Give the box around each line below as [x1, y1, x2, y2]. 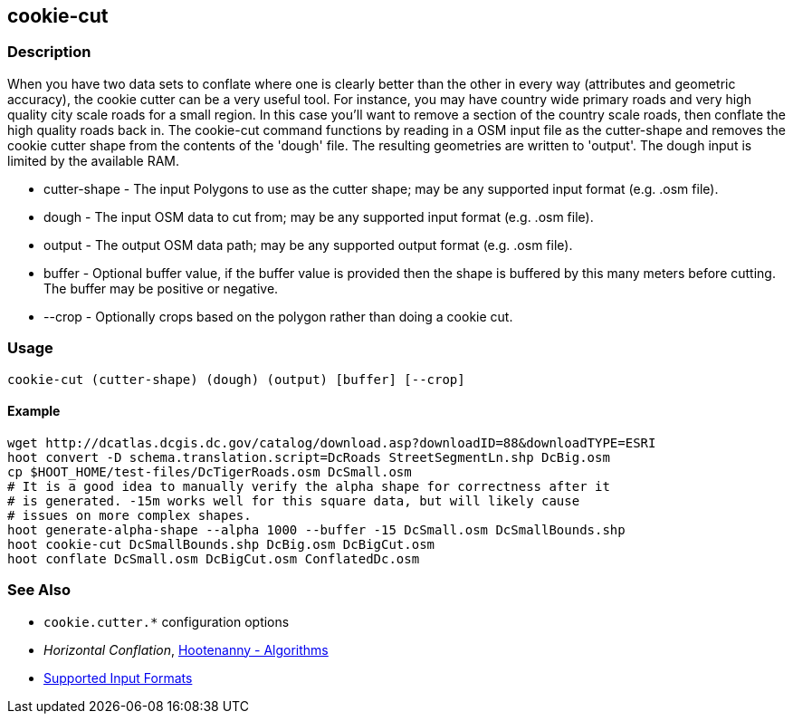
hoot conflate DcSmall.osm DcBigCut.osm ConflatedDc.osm [7, 551, 420, 566]
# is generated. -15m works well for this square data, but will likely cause [7, 493, 580, 508]
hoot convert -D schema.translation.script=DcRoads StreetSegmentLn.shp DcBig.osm [7, 449, 610, 465]
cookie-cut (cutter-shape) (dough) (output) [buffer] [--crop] [7, 371, 465, 387]
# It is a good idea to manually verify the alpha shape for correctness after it [7, 478, 610, 494]
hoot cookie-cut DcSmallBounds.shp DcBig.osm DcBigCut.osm [7, 536, 435, 552]
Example [7, 403, 61, 419]
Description [7, 43, 91, 62]
